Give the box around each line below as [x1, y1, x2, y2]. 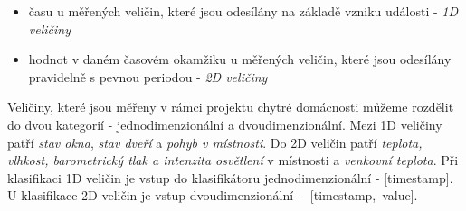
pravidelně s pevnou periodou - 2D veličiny [28, 67, 268, 86]
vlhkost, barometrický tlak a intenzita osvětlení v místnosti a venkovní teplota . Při [7, 151, 459, 170]
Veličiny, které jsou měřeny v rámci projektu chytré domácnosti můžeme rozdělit [7, 97, 454, 116]
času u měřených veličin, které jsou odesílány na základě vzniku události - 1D [28, 2, 459, 20]
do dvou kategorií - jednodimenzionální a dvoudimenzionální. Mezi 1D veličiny [7, 115, 442, 133]
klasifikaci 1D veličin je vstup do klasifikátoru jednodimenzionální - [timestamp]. [7, 168, 453, 187]
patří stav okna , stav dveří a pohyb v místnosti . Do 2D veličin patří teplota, [7, 133, 423, 151]
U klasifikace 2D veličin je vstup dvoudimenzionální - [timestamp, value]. [7, 186, 418, 205]
